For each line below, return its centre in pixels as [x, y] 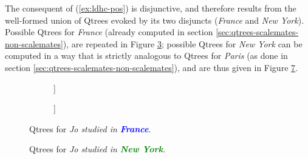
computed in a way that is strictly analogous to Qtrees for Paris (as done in [146, 56]
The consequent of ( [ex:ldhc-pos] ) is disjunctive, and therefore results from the [151, 8]
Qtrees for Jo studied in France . [90, 128]
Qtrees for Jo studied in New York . [98, 149]
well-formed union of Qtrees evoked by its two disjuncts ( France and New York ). [155, 20]
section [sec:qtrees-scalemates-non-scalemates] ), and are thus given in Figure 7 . [151, 67]
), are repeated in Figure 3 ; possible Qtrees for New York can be [183, 43]
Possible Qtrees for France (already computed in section [109, 32]
